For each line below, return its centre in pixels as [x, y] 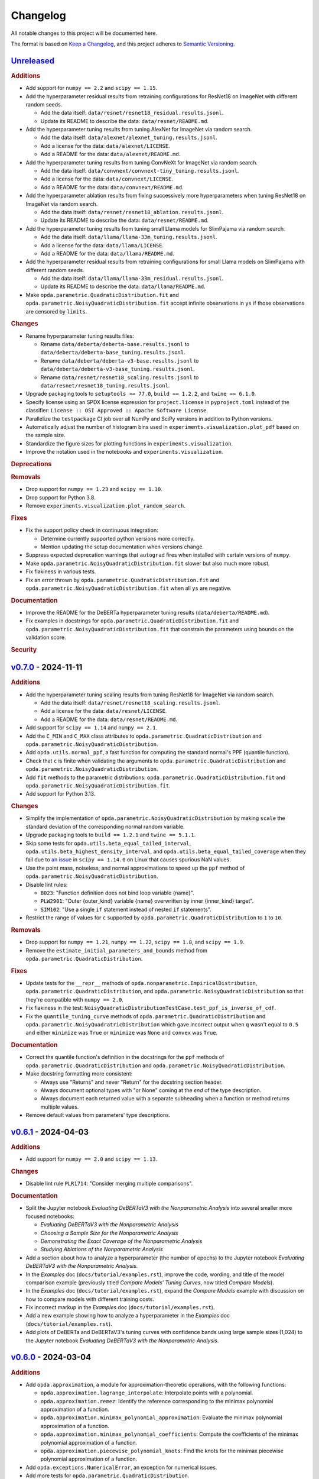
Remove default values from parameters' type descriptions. [98, 1115]
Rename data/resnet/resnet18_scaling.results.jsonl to [120, 377]
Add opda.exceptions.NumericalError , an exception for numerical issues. [121, 1467]
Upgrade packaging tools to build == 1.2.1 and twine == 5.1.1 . [111, 835]
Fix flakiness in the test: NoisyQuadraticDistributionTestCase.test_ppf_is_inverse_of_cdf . [151, 1008]
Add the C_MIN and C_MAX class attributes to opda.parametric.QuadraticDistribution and [144, 736]
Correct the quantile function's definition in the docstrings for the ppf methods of [125, 1057]
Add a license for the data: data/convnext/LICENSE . [107, 179]
